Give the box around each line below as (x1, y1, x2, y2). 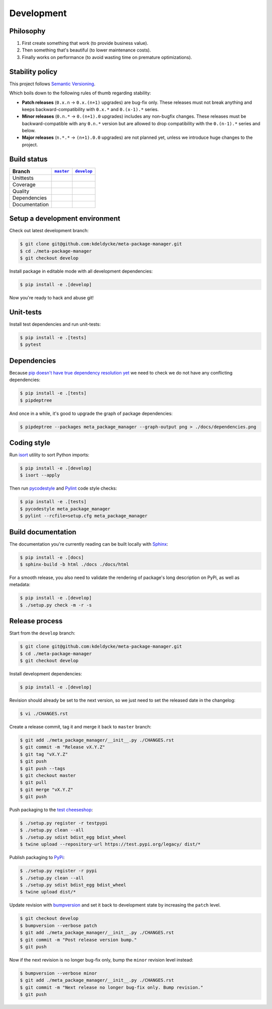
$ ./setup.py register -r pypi (20, 868, 98, 874)
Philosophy (9, 27, 46, 35)
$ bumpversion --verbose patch (20, 923, 98, 928)
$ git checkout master (20, 772, 76, 778)
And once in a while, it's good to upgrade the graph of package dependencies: (9, 410, 173, 416)
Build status (9, 154, 48, 164)
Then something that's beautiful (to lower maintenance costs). (22, 47, 151, 53)
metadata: (9, 581, 30, 588)
